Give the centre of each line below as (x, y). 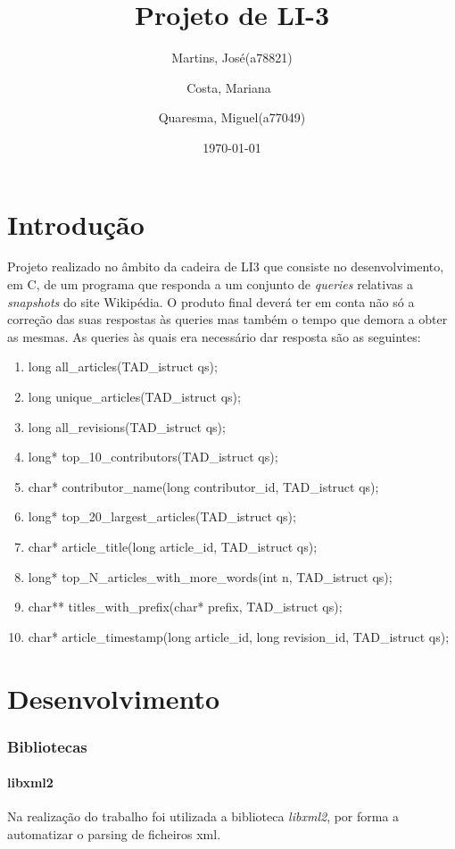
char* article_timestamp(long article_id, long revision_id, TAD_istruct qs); (239, 636)
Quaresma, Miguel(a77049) (232, 117)
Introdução (76, 224)
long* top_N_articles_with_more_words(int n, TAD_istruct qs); (210, 576)
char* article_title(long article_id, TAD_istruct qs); (173, 546)
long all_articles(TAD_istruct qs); (123, 366)
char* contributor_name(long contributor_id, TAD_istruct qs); (203, 486)
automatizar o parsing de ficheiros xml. (114, 833)
